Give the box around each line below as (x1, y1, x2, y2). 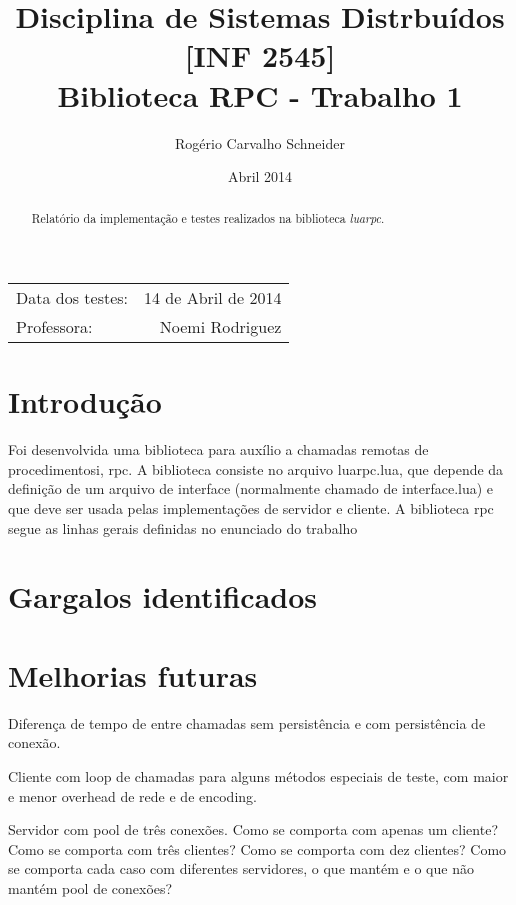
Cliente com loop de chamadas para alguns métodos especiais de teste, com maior (8, 765, 509, 786)
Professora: (16, 315, 93, 339)
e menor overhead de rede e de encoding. (8, 785, 257, 806)
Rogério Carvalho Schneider (175, 132, 345, 153)
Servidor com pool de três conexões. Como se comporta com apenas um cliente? (8, 819, 498, 840)
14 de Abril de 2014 (144, 286, 282, 310)
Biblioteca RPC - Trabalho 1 (57, 74, 463, 115)
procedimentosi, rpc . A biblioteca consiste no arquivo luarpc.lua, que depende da (8, 458, 504, 479)
